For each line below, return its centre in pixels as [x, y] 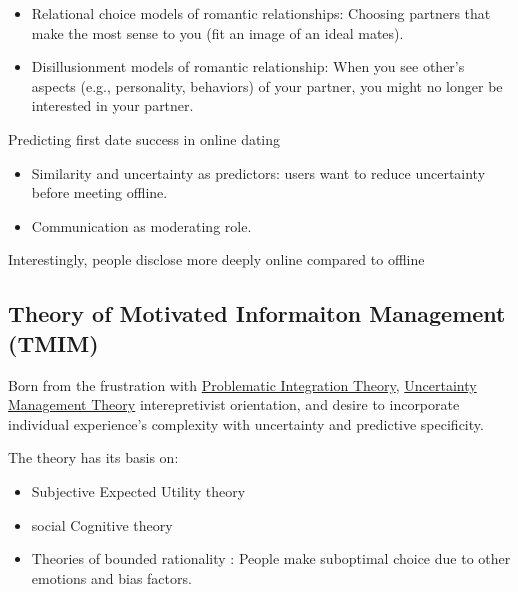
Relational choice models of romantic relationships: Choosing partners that [261, 13]
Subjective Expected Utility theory [138, 490]
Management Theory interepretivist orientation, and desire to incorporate [234, 404]
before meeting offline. [99, 192]
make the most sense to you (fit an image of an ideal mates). [217, 32]
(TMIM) [53, 342]
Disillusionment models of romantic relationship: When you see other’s [248, 66]
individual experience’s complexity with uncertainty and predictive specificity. [246, 423]
